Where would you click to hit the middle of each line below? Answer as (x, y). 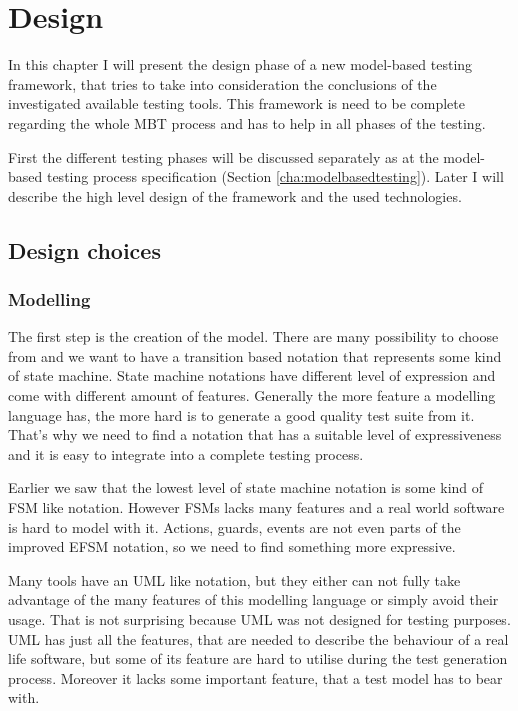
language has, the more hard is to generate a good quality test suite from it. (241, 414)
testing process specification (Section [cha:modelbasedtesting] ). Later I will (275, 176)
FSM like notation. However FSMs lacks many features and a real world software (256, 507)
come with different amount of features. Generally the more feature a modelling (252, 395)
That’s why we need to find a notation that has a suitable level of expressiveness (255, 434)
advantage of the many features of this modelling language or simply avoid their (253, 599)
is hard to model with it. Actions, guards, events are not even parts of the (234, 526)
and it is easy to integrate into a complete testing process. (186, 453)
